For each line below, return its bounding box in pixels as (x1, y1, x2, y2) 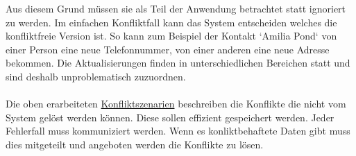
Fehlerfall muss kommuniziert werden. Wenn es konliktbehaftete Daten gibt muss (6, 123, 350, 138)
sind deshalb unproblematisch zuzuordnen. (6, 69, 186, 83)
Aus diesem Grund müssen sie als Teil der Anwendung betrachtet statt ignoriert (6, 1, 346, 15)
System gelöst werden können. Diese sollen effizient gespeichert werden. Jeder (6, 110, 334, 124)
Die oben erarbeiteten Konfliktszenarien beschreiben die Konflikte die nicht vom (6, 96, 346, 111)
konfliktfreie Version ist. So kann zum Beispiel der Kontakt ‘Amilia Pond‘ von (6, 28, 337, 43)
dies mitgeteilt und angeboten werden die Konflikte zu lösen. (6, 137, 264, 151)
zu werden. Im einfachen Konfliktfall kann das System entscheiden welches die (6, 15, 337, 29)
